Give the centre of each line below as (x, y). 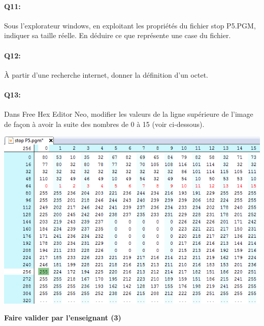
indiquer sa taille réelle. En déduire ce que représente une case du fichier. (118, 35)
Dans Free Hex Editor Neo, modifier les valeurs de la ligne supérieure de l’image (129, 114)
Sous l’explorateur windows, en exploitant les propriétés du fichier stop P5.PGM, (130, 25)
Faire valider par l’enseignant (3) (63, 318)
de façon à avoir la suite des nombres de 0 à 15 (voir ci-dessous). (104, 124)
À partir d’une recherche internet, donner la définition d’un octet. (106, 74)
